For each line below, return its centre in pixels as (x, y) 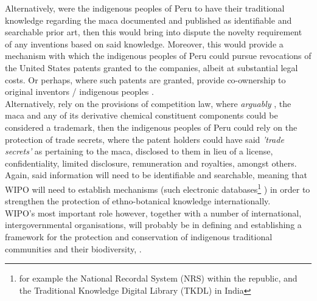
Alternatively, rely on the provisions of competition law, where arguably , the (148, 103)
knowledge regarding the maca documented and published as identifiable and (148, 20)
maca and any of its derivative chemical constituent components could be (141, 115)
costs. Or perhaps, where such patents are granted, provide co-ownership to (145, 79)
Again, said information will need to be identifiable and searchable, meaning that (156, 175)
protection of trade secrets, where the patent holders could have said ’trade (145, 139)
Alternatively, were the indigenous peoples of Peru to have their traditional (145, 8)
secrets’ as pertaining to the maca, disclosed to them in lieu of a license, (139, 151)
